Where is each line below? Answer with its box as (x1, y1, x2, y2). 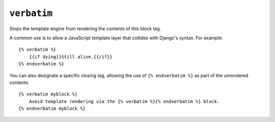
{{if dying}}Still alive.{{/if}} (29, 54, 113, 60)
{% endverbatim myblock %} (18, 106, 86, 112)
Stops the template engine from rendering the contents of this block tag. (9, 26, 161, 32)
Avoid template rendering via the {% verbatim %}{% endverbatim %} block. (29, 99, 220, 104)
